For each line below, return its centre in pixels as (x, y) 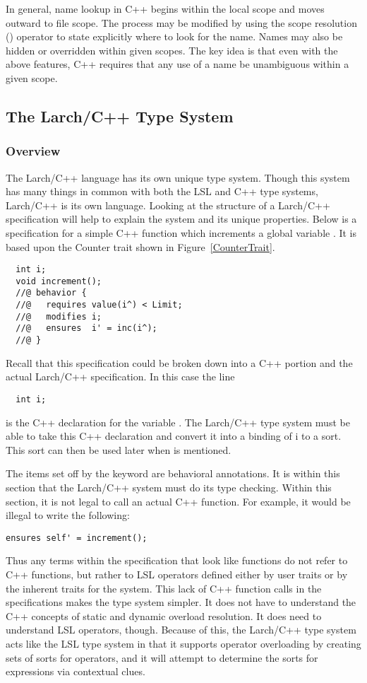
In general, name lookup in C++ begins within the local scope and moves (165, 8)
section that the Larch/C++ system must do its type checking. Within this (169, 487)
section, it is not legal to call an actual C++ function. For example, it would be (178, 501)
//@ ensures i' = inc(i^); (86, 328)
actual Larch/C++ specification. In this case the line (120, 376)
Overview (33, 151)
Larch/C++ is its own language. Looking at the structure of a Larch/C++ (168, 205)
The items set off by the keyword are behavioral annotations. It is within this (173, 473)
